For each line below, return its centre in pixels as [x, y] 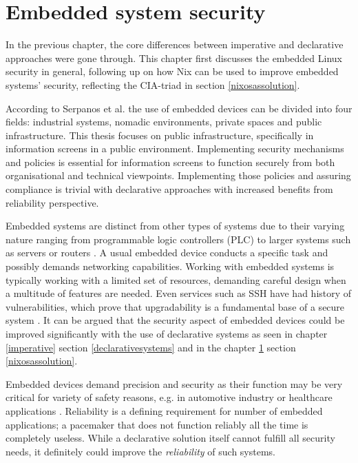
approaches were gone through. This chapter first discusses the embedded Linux [174, 58]
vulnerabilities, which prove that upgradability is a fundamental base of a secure [175, 306]
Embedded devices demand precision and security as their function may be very [174, 383]
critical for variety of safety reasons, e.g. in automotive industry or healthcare [169, 397]
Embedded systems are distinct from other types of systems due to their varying [175, 226]
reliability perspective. [52, 202]
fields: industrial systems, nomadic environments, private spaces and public [164, 122]
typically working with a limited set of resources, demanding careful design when [176, 279]
